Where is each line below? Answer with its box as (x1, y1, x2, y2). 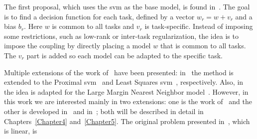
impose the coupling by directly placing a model (4, 40, 151, 51)
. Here (24, 21, 43, 31)
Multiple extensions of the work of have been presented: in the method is (4, 67, 234, 77)
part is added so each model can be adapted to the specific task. (26, 50, 223, 60)
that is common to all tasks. (160, 40, 246, 51)
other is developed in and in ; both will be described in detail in (4, 106, 204, 116)
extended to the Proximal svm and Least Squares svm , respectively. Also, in (4, 77, 244, 87)
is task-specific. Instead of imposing (144, 21, 253, 31)
